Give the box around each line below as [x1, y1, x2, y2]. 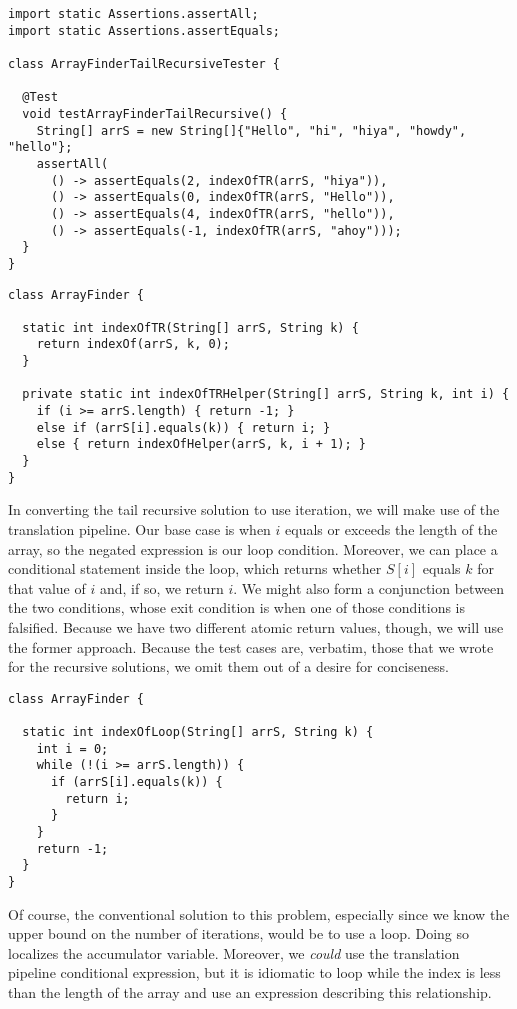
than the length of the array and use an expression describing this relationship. [8, 981, 492, 1002]
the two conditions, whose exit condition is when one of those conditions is [8, 597, 466, 618]
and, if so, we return [99, 577, 224, 598]
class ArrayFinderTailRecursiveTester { [8, 56, 281, 71]
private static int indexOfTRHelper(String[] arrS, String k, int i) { [22, 387, 510, 402]
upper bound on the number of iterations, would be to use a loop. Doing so [8, 923, 470, 944]
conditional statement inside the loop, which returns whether [8, 558, 382, 579]
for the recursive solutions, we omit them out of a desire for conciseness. [8, 656, 449, 677]
